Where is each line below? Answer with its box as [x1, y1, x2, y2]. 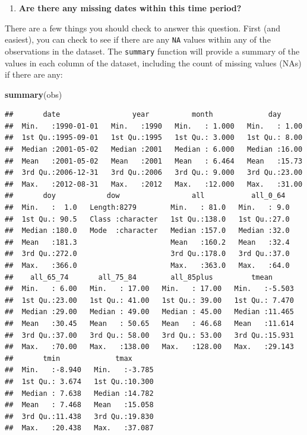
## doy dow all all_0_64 [5, 191, 286, 200]
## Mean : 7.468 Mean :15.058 [5, 401, 154, 410]
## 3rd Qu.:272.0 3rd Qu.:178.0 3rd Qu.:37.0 [5, 250, 290, 258]
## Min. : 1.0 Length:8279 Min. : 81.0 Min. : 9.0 [5, 203, 290, 212]
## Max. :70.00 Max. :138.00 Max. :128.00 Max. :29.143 [5, 343, 294, 351]
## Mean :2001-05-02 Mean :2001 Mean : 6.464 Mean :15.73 [5, 156, 303, 165]
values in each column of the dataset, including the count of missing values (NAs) [5, 56, 302, 69]
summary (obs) [5, 88, 62, 100]
